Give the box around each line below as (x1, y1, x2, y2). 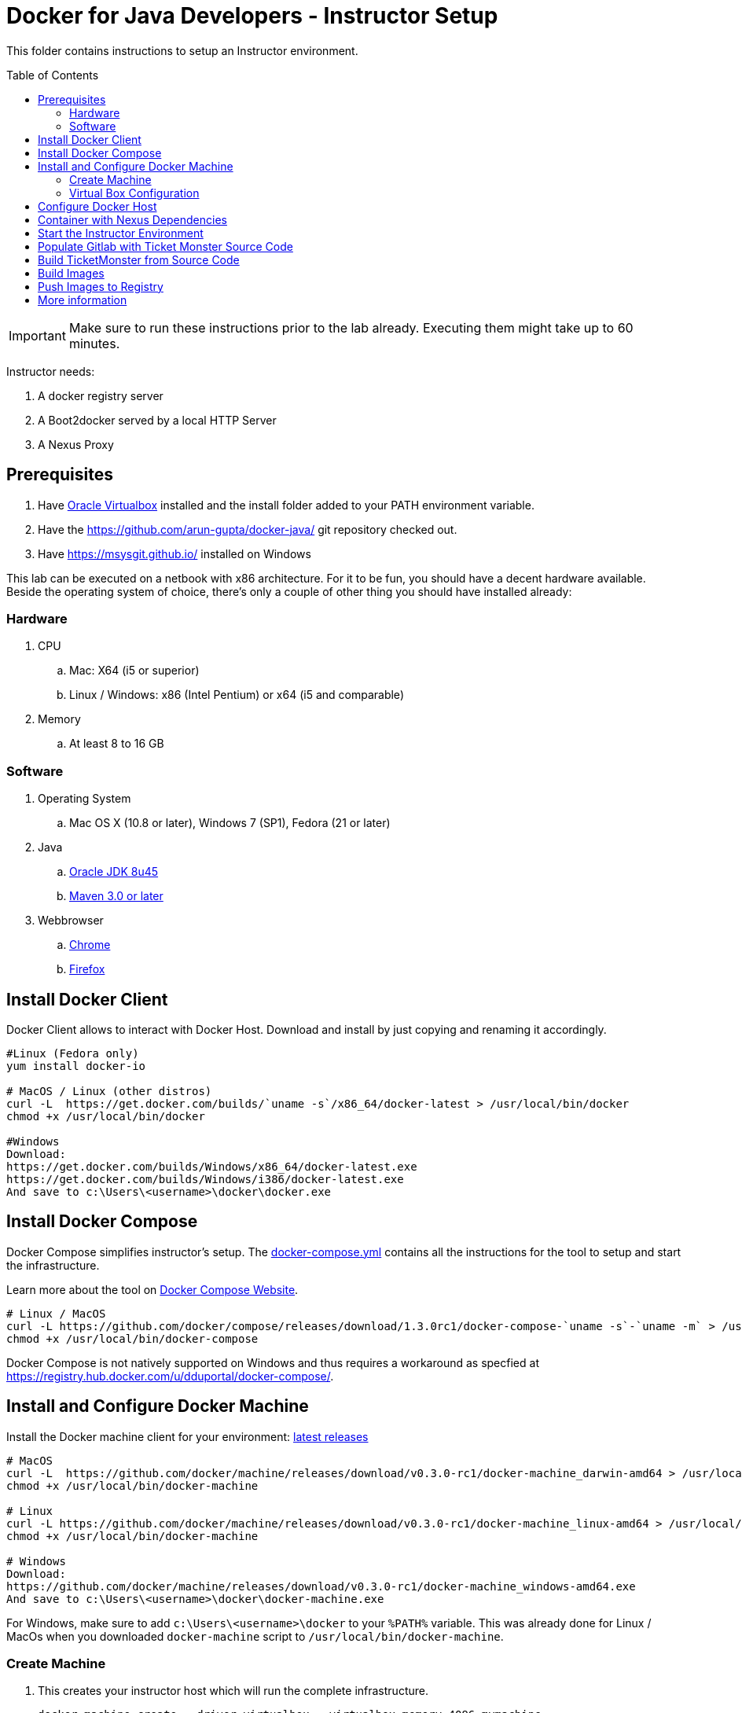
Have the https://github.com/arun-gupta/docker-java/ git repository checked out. (38, 522, 457, 536)
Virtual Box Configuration (69, 186, 200, 200)
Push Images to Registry (38, 279, 163, 293)
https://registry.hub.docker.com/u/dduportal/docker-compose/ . (6, 1369, 334, 1383)
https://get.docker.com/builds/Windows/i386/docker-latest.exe (6, 1172, 404, 1185)
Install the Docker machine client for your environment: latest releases (6, 1429, 369, 1443)
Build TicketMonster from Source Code (38, 252, 240, 267)
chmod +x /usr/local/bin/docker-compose (6, 1332, 259, 1345)
